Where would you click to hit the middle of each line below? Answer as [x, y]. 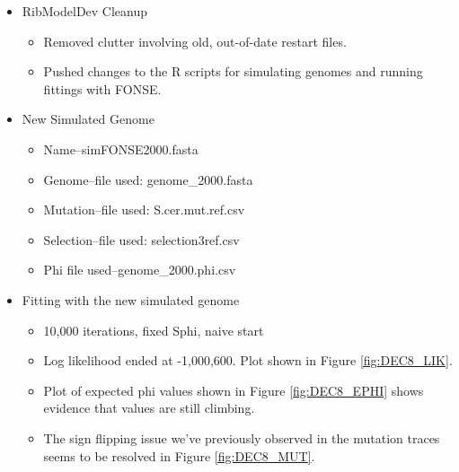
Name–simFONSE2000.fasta [121, 149]
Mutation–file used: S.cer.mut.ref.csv [144, 210]
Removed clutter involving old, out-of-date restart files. [195, 41]
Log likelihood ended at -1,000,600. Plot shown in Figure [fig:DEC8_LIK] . [248, 360]
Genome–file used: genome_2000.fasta [148, 179]
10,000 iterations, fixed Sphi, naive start [154, 330]
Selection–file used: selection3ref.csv [141, 239]
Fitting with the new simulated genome [131, 299]
